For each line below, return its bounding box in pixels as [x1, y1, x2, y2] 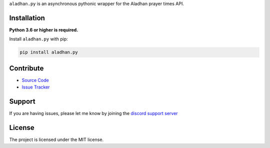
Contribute [9, 64, 44, 72]
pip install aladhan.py [19, 49, 78, 55]
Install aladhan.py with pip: [9, 36, 68, 42]
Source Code [21, 77, 49, 83]
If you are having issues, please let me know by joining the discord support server [9, 110, 178, 116]
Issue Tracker [21, 84, 50, 90]
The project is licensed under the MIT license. [9, 136, 104, 142]
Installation [9, 13, 45, 22]
